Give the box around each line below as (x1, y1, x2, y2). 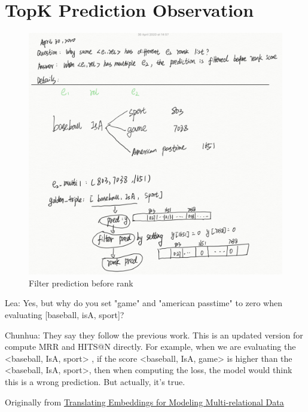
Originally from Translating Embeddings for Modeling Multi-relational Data (5, 395, 284, 408)
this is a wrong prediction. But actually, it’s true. (5, 376, 185, 387)
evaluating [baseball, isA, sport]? (5, 309, 124, 321)
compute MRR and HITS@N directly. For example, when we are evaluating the (5, 340, 296, 353)
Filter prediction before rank (29, 276, 133, 289)
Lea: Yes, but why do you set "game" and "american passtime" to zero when (5, 297, 283, 309)
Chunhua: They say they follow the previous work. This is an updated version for (5, 328, 303, 341)
